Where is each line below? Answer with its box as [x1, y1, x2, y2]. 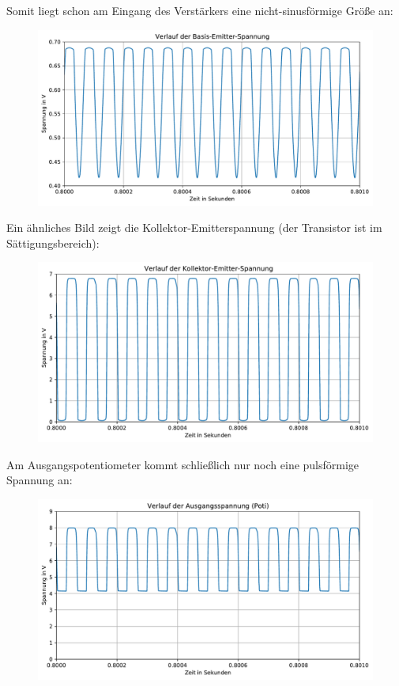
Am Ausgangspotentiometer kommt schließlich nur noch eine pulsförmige [6, 456, 359, 472]
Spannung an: [6, 472, 73, 488]
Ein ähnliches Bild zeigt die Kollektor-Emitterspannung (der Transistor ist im [6, 219, 382, 236]
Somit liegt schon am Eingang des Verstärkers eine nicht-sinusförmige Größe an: [6, 2, 393, 18]
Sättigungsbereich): [6, 234, 100, 251]
